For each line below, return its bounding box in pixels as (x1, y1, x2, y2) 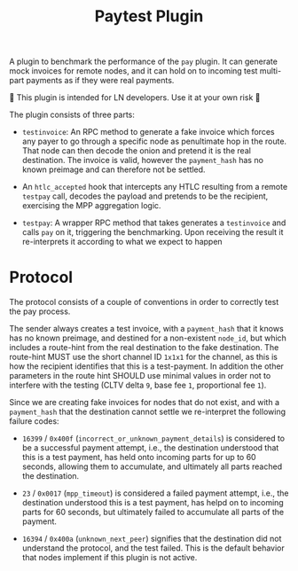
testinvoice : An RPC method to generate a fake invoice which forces (21, 127, 275, 137)
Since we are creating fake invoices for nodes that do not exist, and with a (9, 397, 280, 408)
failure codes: (9, 416, 59, 426)
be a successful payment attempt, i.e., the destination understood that (21, 442, 279, 453)
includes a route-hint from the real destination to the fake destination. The (9, 342, 279, 353)
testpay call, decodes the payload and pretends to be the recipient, (21, 191, 269, 201)
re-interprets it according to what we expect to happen (21, 237, 223, 247)
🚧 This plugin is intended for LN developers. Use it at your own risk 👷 (9, 92, 261, 103)
